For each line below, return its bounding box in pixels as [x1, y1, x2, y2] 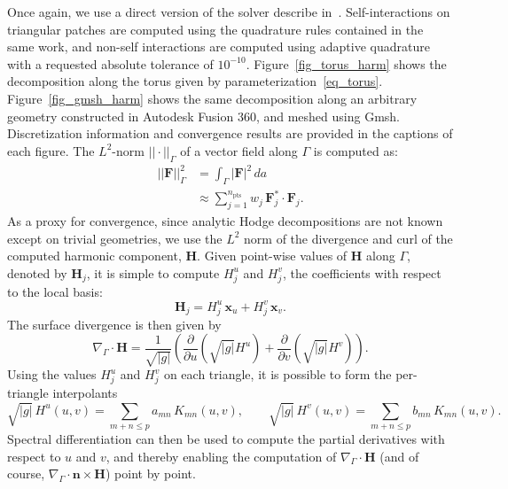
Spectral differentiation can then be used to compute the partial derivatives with [7, 429, 445, 447]
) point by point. [105, 464, 196, 483]
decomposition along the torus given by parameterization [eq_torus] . [7, 72, 383, 90]
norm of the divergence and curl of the [244, 229, 453, 247]
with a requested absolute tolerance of [7, 54, 214, 73]
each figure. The [7, 141, 95, 159]
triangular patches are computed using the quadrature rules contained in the [7, 19, 424, 38]
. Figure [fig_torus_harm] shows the [246, 54, 447, 73]
